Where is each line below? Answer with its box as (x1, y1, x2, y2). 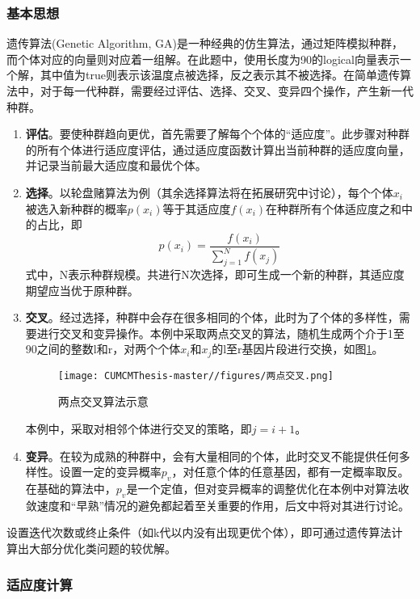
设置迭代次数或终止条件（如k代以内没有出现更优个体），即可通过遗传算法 (6, 524, 392, 541)
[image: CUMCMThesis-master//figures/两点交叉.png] (57, 369, 334, 382)
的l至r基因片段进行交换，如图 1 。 (212, 340, 384, 357)
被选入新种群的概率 (25, 200, 128, 217)
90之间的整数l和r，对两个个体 (25, 340, 181, 357)
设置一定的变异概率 (59, 463, 162, 480)
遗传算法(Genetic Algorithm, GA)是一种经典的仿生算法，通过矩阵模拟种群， (6, 35, 404, 52)
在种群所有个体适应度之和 (266, 200, 402, 217)
